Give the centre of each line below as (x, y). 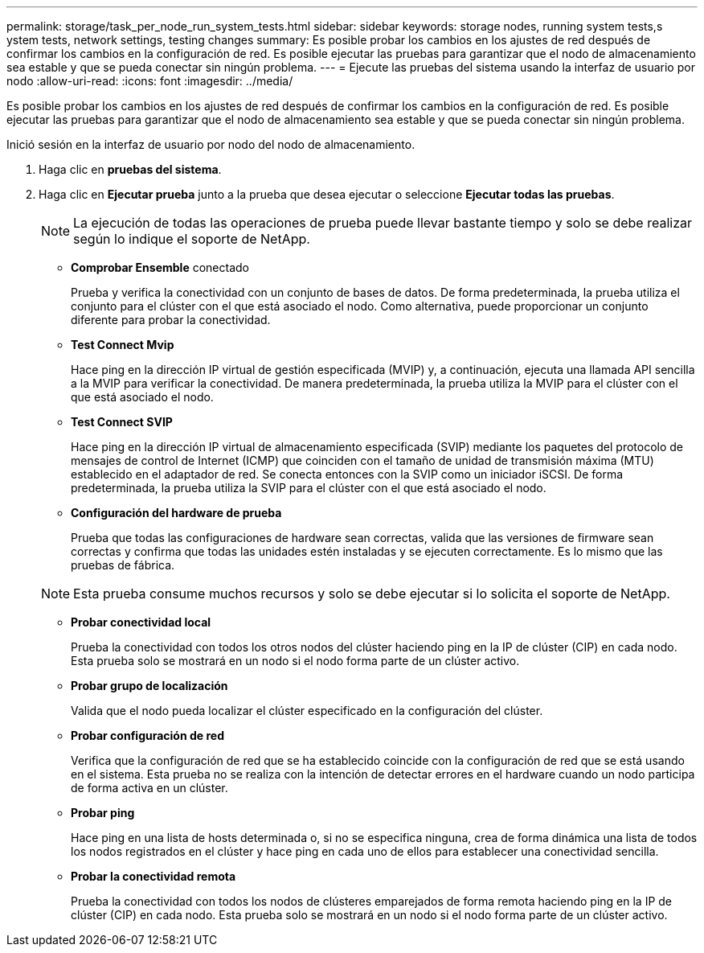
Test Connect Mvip (123, 345)
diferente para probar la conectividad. (171, 320)
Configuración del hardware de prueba (176, 513)
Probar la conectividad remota (153, 876)
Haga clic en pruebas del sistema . (130, 169)
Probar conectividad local (141, 622)
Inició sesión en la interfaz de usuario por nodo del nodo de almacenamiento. (211, 144)
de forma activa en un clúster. (149, 788)
